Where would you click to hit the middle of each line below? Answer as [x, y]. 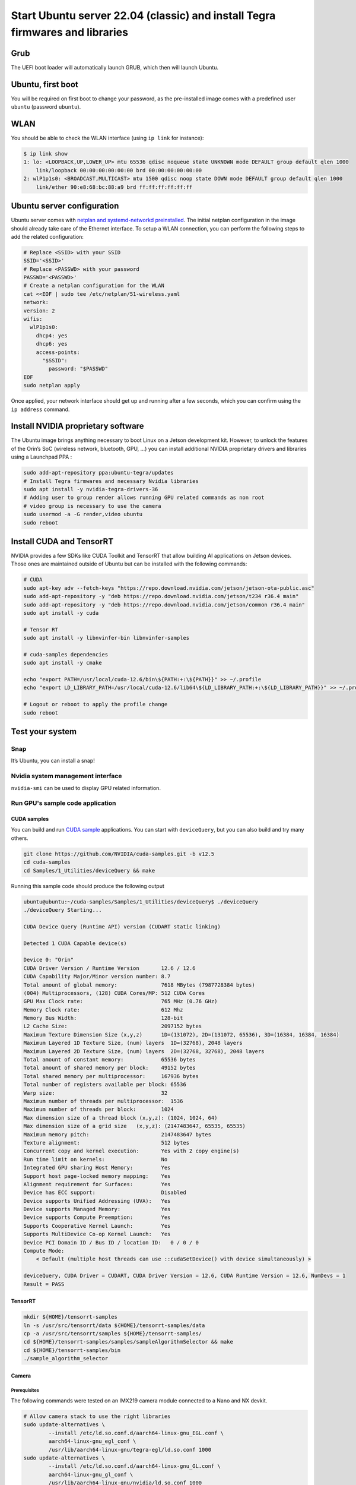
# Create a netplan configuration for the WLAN [94, 286]
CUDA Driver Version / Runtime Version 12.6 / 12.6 [109, 968]
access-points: [58, 352]
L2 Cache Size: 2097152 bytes [113, 1026]
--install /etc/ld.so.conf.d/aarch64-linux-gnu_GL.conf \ [134, 1466]
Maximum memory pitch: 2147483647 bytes [117, 1134]
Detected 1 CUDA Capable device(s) [75, 943]
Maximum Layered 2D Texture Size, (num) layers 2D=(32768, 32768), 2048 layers [144, 1051]
